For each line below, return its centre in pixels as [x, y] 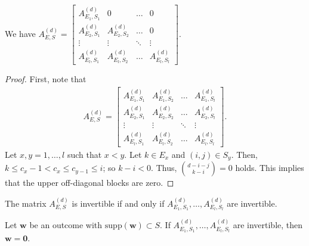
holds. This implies [270, 168]
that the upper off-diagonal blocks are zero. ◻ [89, 183]
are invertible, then [268, 225]
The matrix [26, 203]
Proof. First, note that [46, 79]
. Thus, [164, 168]
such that [84, 154]
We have [20, 34]
